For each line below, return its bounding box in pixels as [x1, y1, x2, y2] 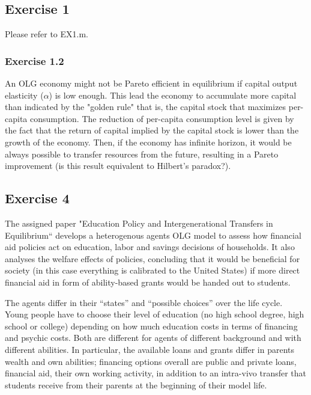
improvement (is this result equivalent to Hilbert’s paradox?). [5, 159, 231, 172]
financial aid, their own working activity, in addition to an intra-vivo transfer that [5, 367, 307, 379]
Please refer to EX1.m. [5, 28, 88, 40]
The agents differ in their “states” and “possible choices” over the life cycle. [5, 296, 283, 308]
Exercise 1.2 [5, 53, 64, 68]
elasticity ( [5, 88, 44, 101]
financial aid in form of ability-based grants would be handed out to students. [5, 275, 291, 288]
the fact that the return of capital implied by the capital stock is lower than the [5, 124, 299, 136]
